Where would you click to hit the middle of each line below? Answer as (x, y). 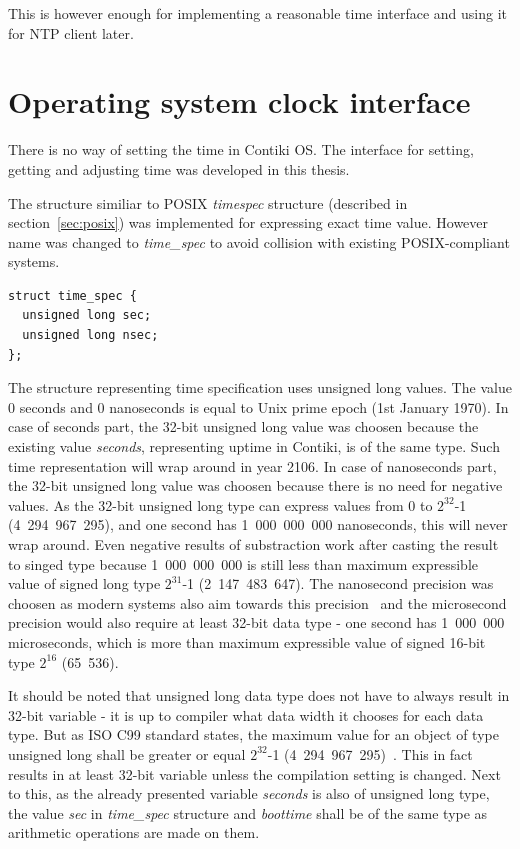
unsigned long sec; (87, 315)
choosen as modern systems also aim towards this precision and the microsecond (257, 602)
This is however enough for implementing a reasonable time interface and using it (257, 13)
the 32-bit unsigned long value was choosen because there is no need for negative (255, 485)
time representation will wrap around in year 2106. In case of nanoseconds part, (252, 465)
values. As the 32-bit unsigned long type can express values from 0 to (220, 504)
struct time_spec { (72, 295)
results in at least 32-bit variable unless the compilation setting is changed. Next (254, 773)
